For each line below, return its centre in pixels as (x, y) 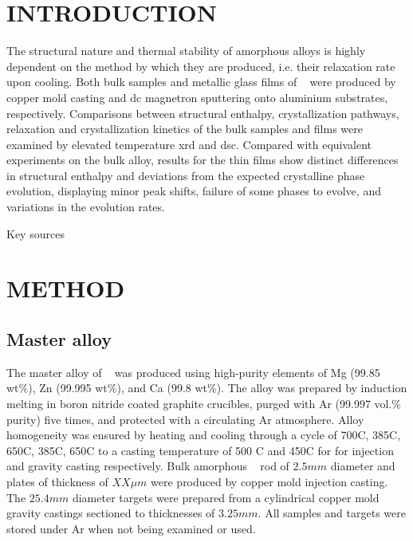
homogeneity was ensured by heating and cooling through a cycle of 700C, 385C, (204, 435)
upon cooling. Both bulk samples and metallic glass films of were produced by (201, 82)
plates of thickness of (57, 481)
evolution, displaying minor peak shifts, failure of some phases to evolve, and (194, 191)
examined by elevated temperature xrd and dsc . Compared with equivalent (189, 144)
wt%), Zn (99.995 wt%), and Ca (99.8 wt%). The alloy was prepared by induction (207, 388)
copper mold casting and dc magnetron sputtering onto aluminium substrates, (197, 97)
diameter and (363, 466)
